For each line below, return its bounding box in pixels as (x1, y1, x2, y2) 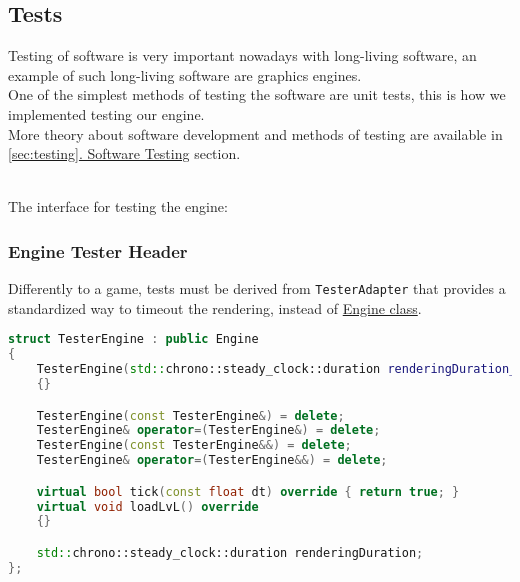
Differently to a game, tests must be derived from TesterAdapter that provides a (8, 278, 506, 299)
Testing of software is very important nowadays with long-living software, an (8, 45, 477, 66)
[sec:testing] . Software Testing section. (8, 143, 241, 164)
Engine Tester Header (8, 238, 188, 263)
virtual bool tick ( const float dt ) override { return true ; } (36, 484, 460, 499)
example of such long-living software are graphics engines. (8, 64, 362, 85)
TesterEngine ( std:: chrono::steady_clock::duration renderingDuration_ (36, 362, 517, 377)
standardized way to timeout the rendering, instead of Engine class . (8, 297, 422, 318)
